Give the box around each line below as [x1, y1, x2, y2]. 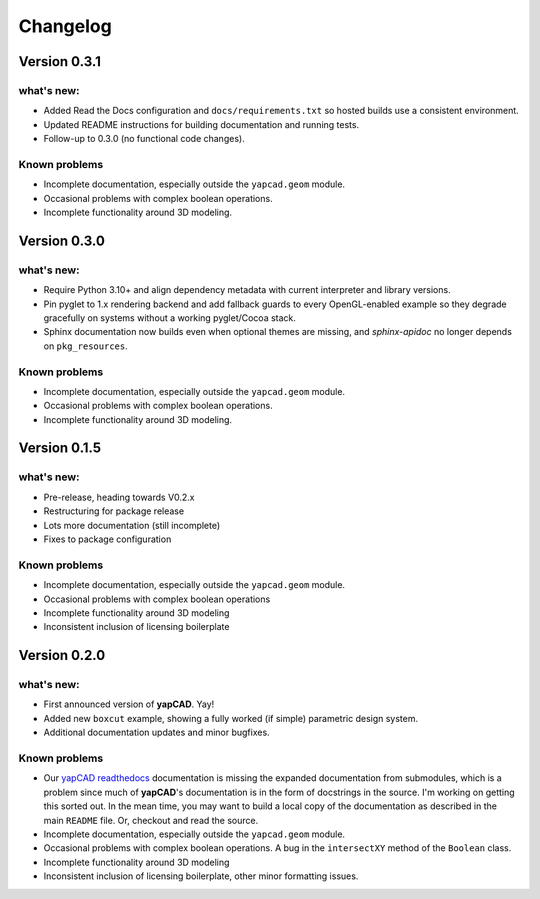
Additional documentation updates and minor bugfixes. [43, 726, 270, 739]
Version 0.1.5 [18, 440, 102, 457]
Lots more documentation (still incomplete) [43, 519, 221, 531]
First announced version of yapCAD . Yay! [43, 698, 215, 710]
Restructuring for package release [43, 505, 185, 517]
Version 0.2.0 [18, 647, 106, 664]
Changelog [18, 15, 112, 37]
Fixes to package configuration [43, 533, 172, 545]
